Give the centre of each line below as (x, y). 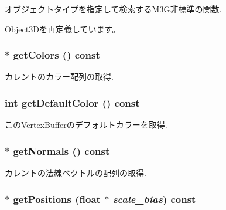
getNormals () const (61, 150)
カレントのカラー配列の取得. (59, 77)
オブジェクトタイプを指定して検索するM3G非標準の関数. (113, 9)
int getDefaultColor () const (72, 102)
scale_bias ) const (154, 199)
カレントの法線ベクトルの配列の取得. (76, 173)
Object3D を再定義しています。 (63, 28)
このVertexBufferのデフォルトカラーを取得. (86, 125)
